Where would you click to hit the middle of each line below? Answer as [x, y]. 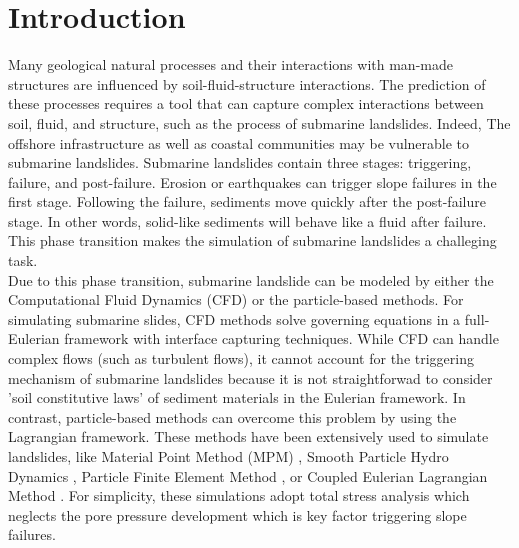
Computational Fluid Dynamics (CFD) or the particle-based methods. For [236, 299]
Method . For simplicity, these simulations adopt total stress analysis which [239, 495]
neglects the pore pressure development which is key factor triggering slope [237, 514]
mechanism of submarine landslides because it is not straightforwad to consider [250, 377]
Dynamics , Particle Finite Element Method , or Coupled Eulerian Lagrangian [248, 475]
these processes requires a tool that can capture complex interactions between [246, 103]
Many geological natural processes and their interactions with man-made [230, 64]
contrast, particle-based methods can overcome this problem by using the [232, 416]
